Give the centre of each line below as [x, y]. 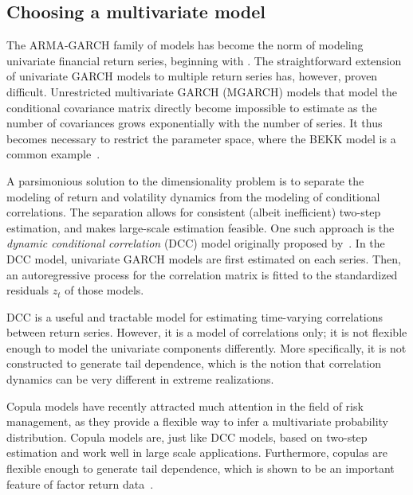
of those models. [104, 290]
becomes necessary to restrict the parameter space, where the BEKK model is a [201, 138]
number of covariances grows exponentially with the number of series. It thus [195, 123]
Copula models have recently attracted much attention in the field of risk [185, 405]
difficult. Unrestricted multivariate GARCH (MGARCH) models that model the [202, 91]
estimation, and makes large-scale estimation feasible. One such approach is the [201, 227]
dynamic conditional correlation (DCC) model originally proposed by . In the [196, 243]
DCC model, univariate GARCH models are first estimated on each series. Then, [204, 258]
